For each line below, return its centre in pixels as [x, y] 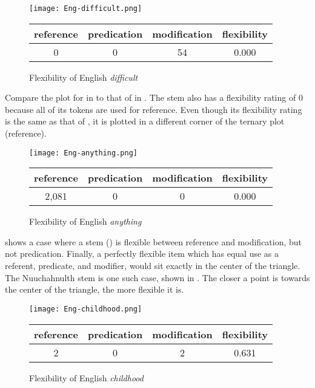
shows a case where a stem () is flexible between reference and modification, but [154, 241]
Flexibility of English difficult [84, 77]
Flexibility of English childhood [86, 377]
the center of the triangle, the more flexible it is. [94, 289]
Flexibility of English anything [85, 221]
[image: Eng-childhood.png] [86, 309]
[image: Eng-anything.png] [83, 153]
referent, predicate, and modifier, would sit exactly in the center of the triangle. [153, 266]
